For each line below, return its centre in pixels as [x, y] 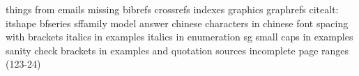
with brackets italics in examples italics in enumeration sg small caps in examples [179, 37]
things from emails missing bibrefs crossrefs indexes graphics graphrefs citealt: [172, 9]
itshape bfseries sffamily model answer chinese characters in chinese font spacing [177, 23]
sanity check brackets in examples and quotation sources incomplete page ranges [177, 50]
